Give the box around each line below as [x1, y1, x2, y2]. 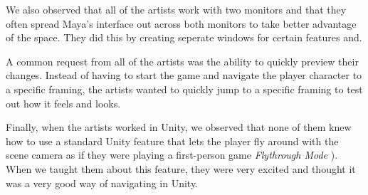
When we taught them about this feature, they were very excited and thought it [6, 161, 356, 176]
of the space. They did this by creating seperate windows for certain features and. [6, 30, 362, 45]
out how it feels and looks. [6, 95, 121, 110]
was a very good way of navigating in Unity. [6, 175, 199, 190]
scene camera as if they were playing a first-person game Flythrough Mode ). [6, 147, 338, 162]
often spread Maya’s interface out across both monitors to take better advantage [6, 16, 357, 31]
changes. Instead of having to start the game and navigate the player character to [6, 68, 362, 83]
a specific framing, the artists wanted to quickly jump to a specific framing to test [6, 81, 363, 96]
